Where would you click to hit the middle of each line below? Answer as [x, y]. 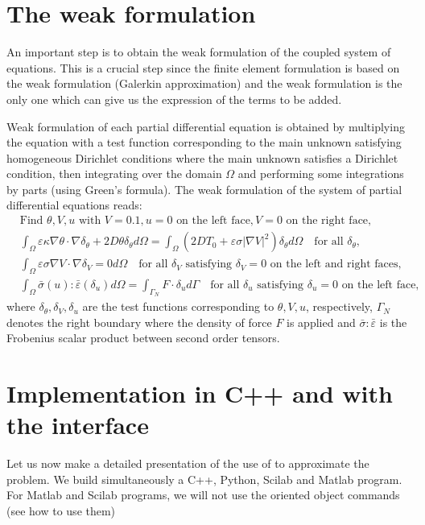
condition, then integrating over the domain [114, 174]
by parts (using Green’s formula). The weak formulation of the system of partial [204, 189]
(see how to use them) [61, 511]
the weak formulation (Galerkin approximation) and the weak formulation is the [204, 83]
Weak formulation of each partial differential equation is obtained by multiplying [206, 126]
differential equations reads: [74, 205]
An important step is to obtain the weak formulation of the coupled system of [199, 52]
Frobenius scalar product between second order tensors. [143, 338]
